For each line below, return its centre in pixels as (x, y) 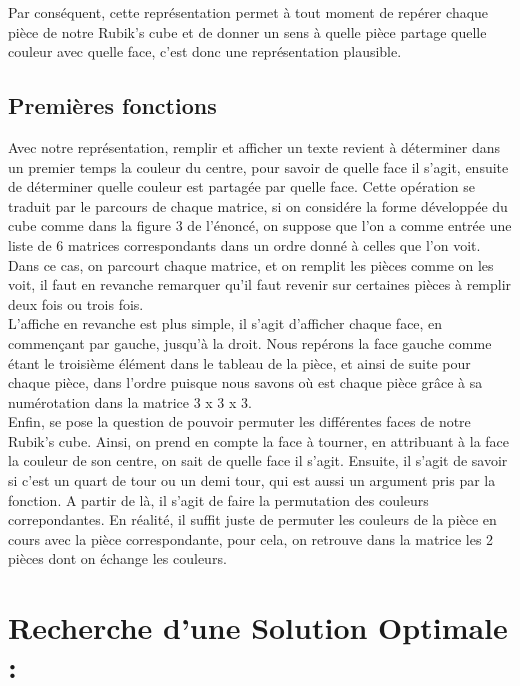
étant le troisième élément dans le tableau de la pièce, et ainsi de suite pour (239, 362)
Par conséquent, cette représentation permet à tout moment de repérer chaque (248, 12)
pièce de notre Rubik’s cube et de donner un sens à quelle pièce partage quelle (247, 31)
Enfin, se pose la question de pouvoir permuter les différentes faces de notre (239, 421)
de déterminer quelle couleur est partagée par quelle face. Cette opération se (242, 186)
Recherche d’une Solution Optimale (258, 627)
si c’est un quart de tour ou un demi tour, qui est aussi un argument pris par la (252, 480)
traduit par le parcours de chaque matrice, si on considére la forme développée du (258, 205)
